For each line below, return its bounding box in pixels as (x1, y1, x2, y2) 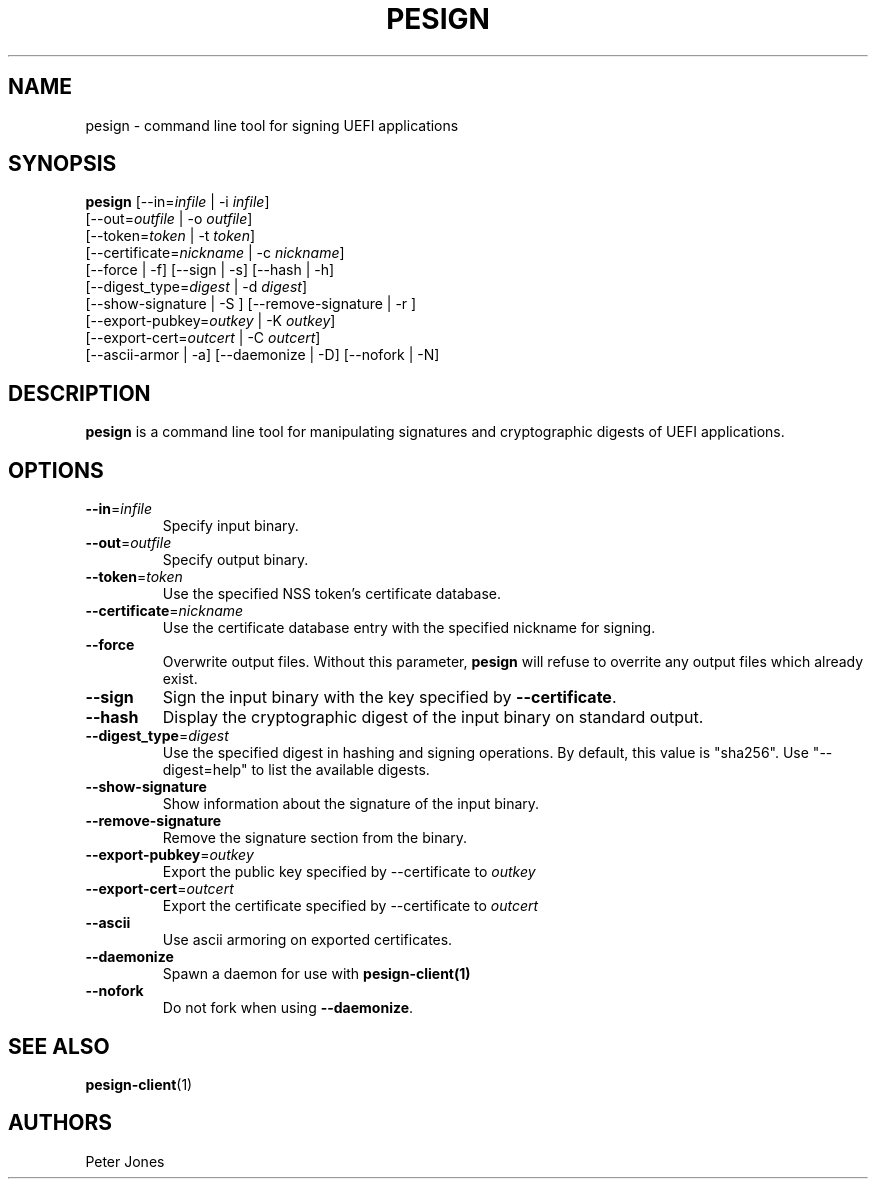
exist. (162, 670, 198, 688)
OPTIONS (8, 457, 104, 483)
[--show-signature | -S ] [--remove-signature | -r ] (85, 295, 417, 313)
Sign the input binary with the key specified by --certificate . (162, 687, 617, 708)
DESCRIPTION (8, 380, 151, 406)
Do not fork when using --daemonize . (162, 999, 414, 1017)
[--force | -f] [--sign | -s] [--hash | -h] (85, 261, 335, 279)
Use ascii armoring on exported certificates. (162, 931, 453, 949)
